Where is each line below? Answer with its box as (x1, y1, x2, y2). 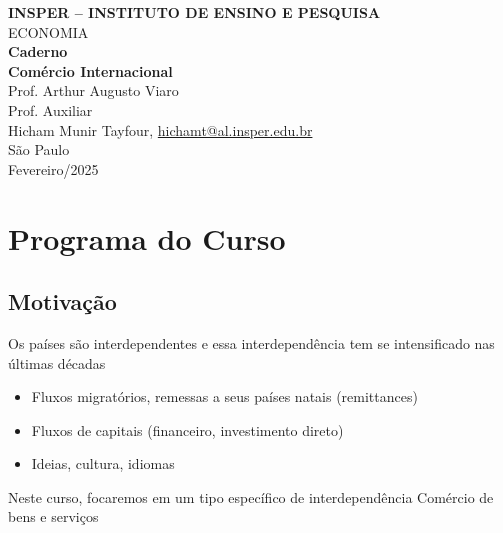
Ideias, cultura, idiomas (31, 453, 175, 474)
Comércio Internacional (8, 60, 173, 81)
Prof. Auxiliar (8, 99, 93, 120)
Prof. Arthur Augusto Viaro (8, 80, 179, 101)
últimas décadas (8, 352, 106, 373)
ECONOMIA (8, 21, 89, 42)
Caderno (8, 41, 68, 62)
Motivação (8, 286, 117, 317)
